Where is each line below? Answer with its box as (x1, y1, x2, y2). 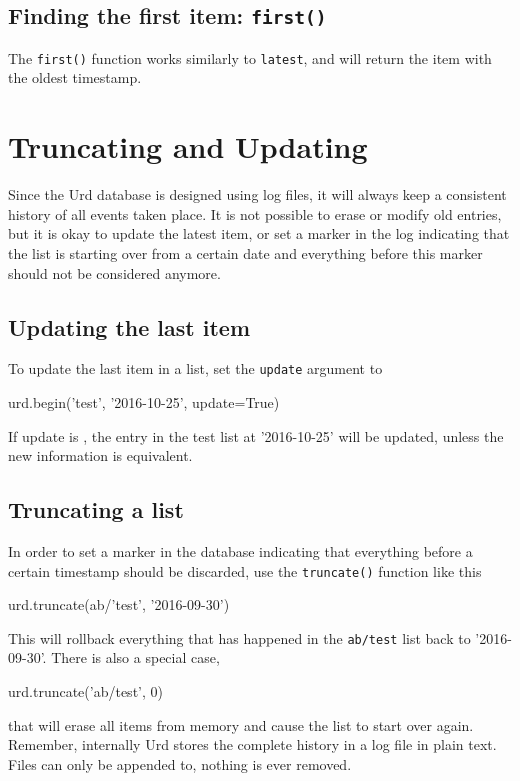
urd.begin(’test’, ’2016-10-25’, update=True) (8, 391, 280, 412)
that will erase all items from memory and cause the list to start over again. (8, 714, 474, 735)
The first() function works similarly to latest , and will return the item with (8, 47, 492, 68)
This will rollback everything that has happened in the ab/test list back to (8, 627, 471, 648)
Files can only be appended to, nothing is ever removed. (8, 753, 352, 774)
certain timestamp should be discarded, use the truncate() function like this (8, 560, 482, 581)
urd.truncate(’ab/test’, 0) (8, 681, 163, 702)
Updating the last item (8, 311, 251, 342)
